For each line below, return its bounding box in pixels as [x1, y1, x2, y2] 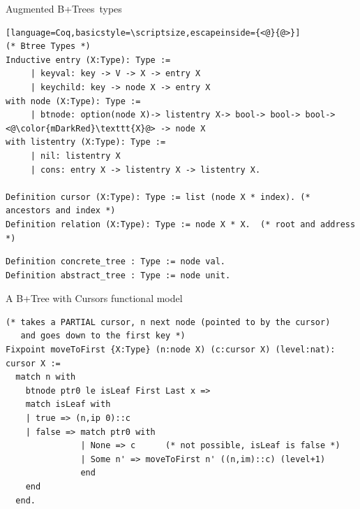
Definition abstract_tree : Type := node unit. [6, 270, 231, 280]
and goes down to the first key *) [20, 331, 186, 341]
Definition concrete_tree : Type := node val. [6, 257, 225, 267]
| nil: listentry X [30, 150, 121, 161]
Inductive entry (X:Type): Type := [6, 55, 171, 65]
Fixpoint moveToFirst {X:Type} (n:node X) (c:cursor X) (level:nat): [6, 345, 336, 355]
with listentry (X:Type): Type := [6, 137, 166, 148]
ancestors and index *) [6, 206, 116, 216]
